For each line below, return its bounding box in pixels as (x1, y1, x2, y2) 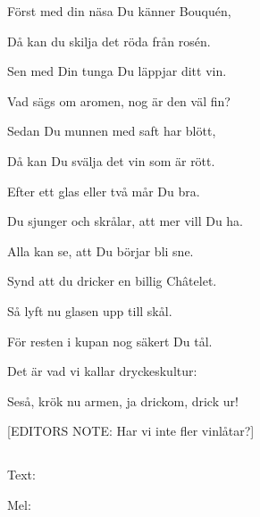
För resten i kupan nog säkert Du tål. (7, 331, 213, 350)
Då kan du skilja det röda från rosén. (7, 31, 211, 50)
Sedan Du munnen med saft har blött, (7, 121, 216, 140)
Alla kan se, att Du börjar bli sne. (7, 241, 194, 260)
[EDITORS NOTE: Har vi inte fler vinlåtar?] (7, 421, 255, 440)
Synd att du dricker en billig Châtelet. (7, 271, 217, 290)
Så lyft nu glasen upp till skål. (7, 301, 172, 320)
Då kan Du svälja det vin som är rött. (7, 151, 215, 170)
